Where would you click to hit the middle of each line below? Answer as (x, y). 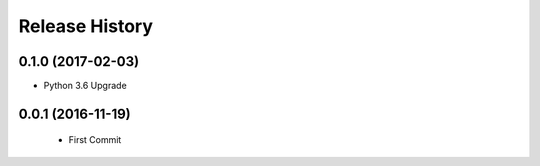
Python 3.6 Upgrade (85, 86)
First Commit (95, 140)
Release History (86, 26)
